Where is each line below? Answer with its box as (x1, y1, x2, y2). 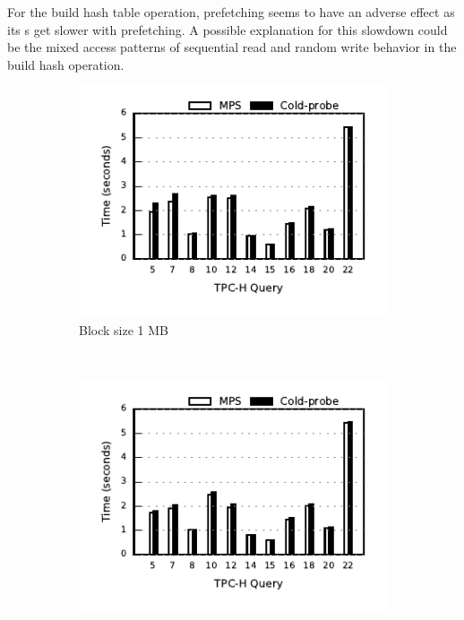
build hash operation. (7, 55, 125, 73)
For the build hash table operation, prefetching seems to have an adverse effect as (7, 3, 455, 21)
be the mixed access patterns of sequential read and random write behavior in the (7, 38, 457, 56)
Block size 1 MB (79, 320, 168, 339)
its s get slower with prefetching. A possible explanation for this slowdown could (7, 20, 448, 39)
